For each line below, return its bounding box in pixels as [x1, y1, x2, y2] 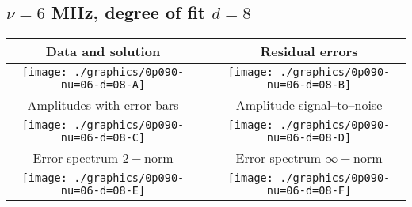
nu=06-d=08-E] [60, 184, 146, 198]
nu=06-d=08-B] [266, 78, 352, 92]
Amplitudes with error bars [27, 96, 179, 115]
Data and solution [45, 42, 161, 61]
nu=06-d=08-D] [266, 131, 352, 145]
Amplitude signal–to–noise [235, 96, 383, 115]
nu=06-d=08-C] [60, 131, 146, 145]
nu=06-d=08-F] [266, 184, 352, 198]
